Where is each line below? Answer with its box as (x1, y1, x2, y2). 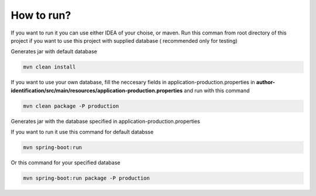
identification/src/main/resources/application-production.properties (11, 87, 183, 94)
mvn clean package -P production (23, 102, 119, 109)
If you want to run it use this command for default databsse (11, 129, 154, 136)
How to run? (11, 9, 71, 22)
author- (256, 79, 275, 86)
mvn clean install (23, 64, 76, 70)
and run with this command (184, 87, 250, 94)
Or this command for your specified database (11, 159, 121, 166)
